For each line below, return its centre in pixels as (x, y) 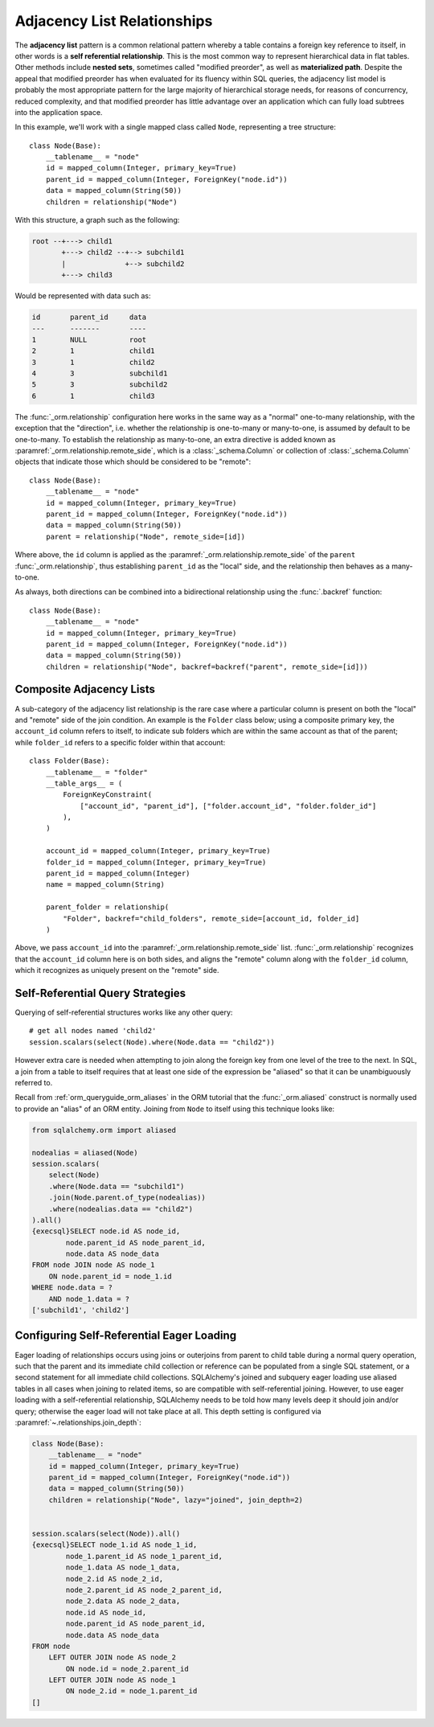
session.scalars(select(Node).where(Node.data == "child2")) (152, 1042)
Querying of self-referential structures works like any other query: (124, 1012)
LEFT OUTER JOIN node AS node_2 (113, 1657)
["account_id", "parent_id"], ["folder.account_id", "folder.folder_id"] (228, 806)
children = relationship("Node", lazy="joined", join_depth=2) (176, 1500)
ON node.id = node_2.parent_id (127, 1669)
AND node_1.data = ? (89, 1299)
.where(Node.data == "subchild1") (117, 1186)
